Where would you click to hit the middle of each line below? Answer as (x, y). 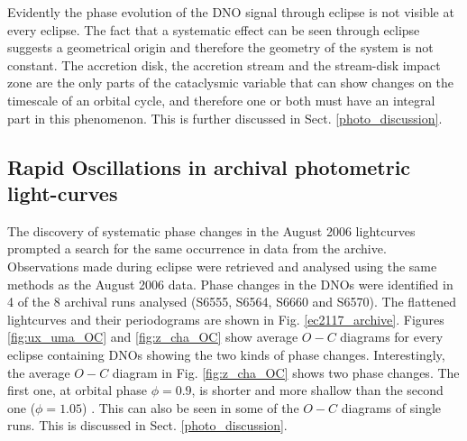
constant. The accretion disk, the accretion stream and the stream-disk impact (224, 64)
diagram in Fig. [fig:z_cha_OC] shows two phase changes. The (286, 372)
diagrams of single (391, 407)
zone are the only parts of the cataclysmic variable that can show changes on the (231, 83)
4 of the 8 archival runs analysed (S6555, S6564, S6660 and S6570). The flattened (232, 302)
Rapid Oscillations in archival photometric (209, 166)
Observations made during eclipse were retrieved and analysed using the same (222, 266)
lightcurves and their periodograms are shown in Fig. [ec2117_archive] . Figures (226, 319)
